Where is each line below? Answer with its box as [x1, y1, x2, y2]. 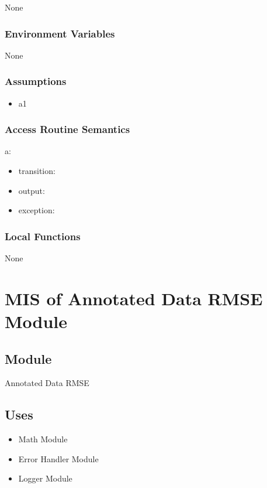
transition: [18, 165, 56, 177]
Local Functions [5, 228, 81, 243]
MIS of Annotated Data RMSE [5, 286, 263, 310]
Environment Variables [5, 26, 115, 40]
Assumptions [5, 74, 67, 88]
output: [18, 184, 45, 196]
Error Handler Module [18, 452, 99, 465]
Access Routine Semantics [5, 122, 130, 136]
